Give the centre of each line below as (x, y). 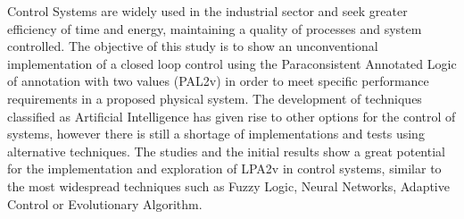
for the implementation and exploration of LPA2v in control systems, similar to (224, 168)
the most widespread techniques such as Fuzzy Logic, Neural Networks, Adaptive (228, 185)
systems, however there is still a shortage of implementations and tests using (216, 134)
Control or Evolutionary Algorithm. (105, 203)
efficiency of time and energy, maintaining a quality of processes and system (215, 28)
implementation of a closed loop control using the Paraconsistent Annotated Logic (232, 63)
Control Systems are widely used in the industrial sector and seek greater (207, 11)
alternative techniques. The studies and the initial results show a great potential (226, 151)
